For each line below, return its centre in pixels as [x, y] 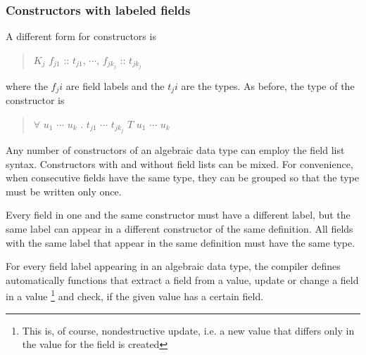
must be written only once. [64, 191]
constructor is [35, 100]
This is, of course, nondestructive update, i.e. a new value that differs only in [188, 330]
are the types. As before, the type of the [268, 85]
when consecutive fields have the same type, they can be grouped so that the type [182, 177]
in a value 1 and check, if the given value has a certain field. [135, 295]
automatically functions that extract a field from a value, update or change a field [182, 279]
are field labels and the [115, 85]
